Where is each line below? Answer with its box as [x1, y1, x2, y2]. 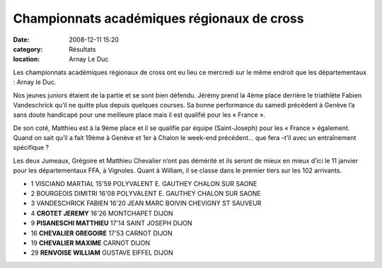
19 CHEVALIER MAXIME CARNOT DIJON [30, 238, 151, 247]
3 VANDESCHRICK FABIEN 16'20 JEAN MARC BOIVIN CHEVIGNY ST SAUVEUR [30, 199, 262, 208]
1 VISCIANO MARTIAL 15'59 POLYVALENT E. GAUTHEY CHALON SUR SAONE [30, 179, 257, 187]
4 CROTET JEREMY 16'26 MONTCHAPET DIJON [30, 209, 173, 217]
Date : [13, 35, 30, 44]
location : [13, 55, 40, 64]
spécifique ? [13, 144, 50, 152]
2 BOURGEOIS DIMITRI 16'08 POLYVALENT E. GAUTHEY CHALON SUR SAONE [30, 190, 261, 198]
